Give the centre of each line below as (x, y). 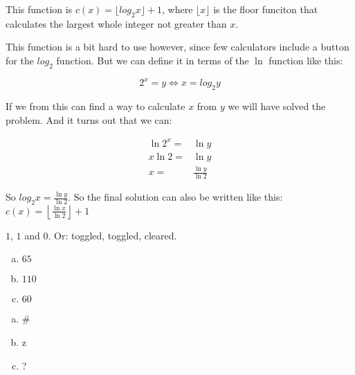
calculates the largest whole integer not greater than (116, 23)
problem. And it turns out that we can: (89, 119)
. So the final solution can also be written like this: (175, 196)
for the (20, 60)
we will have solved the (277, 106)
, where (177, 9)
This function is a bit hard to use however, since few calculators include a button (177, 47)
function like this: (306, 60)
